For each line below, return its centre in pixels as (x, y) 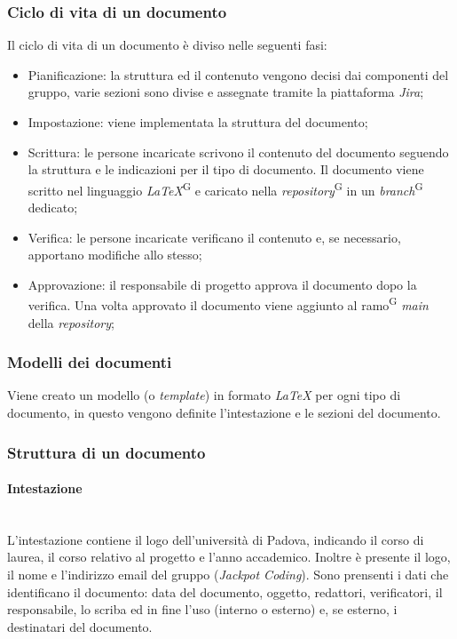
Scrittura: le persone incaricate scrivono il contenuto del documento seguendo (238, 152)
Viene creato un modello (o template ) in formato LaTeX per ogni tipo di (204, 395)
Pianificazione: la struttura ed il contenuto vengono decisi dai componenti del (238, 74)
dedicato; (53, 208)
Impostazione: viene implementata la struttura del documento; (198, 122)
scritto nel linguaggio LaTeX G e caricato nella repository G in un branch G (225, 188)
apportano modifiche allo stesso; (115, 255)
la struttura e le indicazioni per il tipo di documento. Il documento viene (226, 169)
